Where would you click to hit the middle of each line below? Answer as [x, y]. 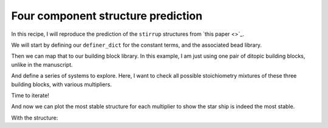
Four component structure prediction [107, 16]
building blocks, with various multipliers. [62, 84]
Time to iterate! [30, 95]
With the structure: [35, 118]
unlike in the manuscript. [42, 64]
